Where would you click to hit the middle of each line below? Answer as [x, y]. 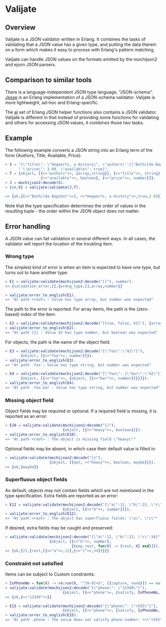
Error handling [28, 227]
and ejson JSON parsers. [31, 65]
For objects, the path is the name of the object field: [58, 342]
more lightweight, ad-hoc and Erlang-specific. [52, 102]
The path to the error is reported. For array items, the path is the [70, 309]
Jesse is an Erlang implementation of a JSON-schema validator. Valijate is [80, 97]
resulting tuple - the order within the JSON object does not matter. [72, 211]
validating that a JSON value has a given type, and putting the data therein [81, 45]
